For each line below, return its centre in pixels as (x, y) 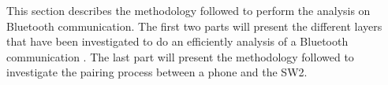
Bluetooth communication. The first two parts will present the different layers (194, 26)
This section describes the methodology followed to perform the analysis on (188, 10)
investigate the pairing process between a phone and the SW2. (157, 72)
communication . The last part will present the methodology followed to (180, 56)
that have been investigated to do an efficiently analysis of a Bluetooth (177, 41)
